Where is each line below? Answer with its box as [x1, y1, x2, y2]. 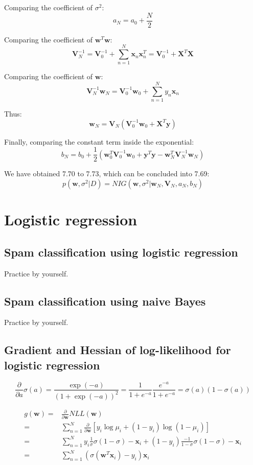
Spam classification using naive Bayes [4, 293, 206, 309]
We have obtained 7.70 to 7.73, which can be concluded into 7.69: [4, 168, 210, 179]
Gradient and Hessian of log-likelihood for [4, 342, 231, 358]
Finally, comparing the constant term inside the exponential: [4, 136, 194, 147]
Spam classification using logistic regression [4, 244, 238, 260]
